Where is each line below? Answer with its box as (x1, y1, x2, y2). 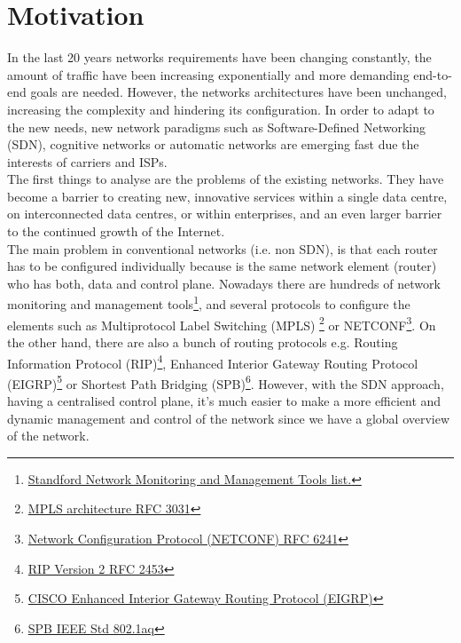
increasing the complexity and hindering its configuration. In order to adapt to (7, 99, 434, 118)
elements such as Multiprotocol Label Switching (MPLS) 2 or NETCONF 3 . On (7, 313, 436, 334)
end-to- (413, 65, 452, 83)
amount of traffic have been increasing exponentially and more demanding (7, 65, 410, 83)
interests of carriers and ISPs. (7, 152, 168, 171)
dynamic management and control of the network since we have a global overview (7, 409, 450, 427)
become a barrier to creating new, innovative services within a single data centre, (7, 187, 448, 205)
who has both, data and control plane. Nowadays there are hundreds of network (7, 274, 441, 292)
